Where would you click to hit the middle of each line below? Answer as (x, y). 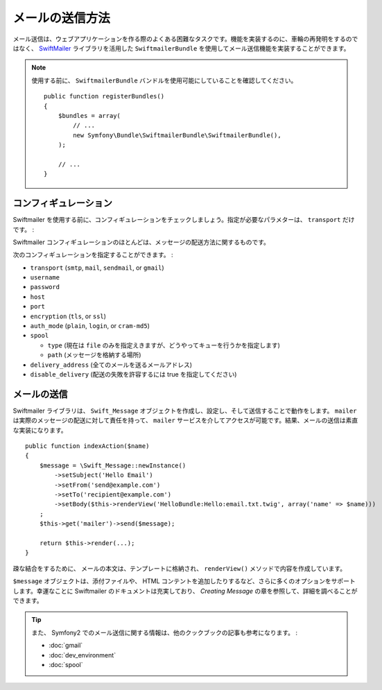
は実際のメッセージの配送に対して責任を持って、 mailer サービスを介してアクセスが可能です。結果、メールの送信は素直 (185, 420)
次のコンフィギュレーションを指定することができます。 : (93, 255)
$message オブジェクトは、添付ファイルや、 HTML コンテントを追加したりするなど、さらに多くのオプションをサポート (184, 581)
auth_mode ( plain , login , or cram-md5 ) (90, 326)
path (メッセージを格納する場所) (94, 355)
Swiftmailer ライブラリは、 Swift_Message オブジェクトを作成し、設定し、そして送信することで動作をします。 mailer (185, 411)
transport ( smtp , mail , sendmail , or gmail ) (97, 268)
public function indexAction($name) (87, 446)
